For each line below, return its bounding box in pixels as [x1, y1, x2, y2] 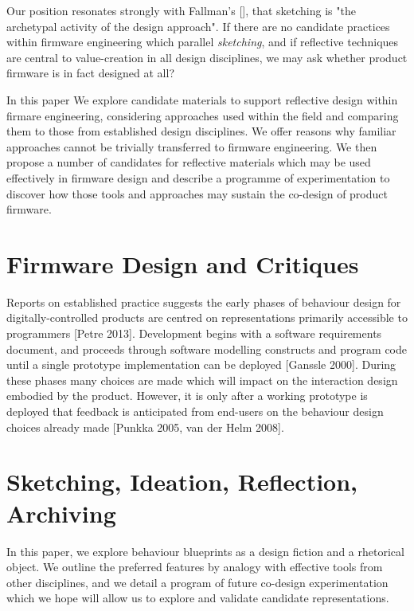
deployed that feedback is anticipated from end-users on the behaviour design [6, 403, 384, 419]
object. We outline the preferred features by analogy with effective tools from [6, 558, 383, 575]
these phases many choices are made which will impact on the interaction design [6, 371, 398, 388]
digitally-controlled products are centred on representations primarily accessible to [6, 309, 408, 326]
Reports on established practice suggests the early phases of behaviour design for [6, 293, 401, 310]
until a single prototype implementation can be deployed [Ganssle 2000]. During [6, 356, 396, 373]
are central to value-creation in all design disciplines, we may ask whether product [6, 49, 408, 65]
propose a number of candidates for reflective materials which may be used [6, 154, 371, 170]
